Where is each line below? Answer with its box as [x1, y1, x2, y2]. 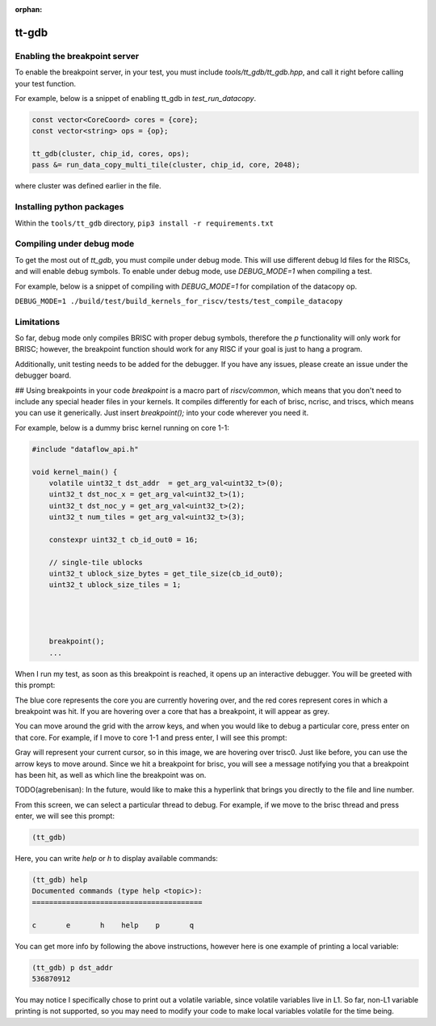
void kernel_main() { [31, 467, 118, 476]
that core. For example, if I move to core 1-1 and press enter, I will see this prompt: [15, 733, 287, 742]
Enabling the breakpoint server [15, 50, 140, 61]
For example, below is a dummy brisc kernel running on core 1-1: [15, 423, 229, 433]
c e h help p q [31, 920, 194, 930]
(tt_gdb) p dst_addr [31, 963, 113, 972]
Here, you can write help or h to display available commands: [15, 854, 218, 863]
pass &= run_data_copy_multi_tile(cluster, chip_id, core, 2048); [31, 160, 300, 170]
